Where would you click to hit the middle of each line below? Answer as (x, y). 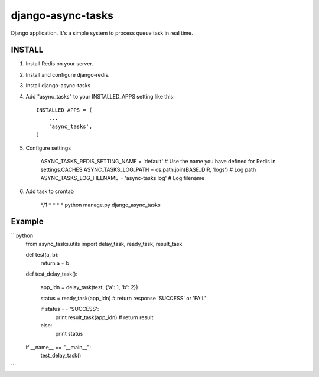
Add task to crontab (50, 191)
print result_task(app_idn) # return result (104, 317)
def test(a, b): (42, 255)
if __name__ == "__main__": (58, 347)
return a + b (55, 263)
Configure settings (48, 148)
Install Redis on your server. (60, 64)
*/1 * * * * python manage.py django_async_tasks (100, 205)
